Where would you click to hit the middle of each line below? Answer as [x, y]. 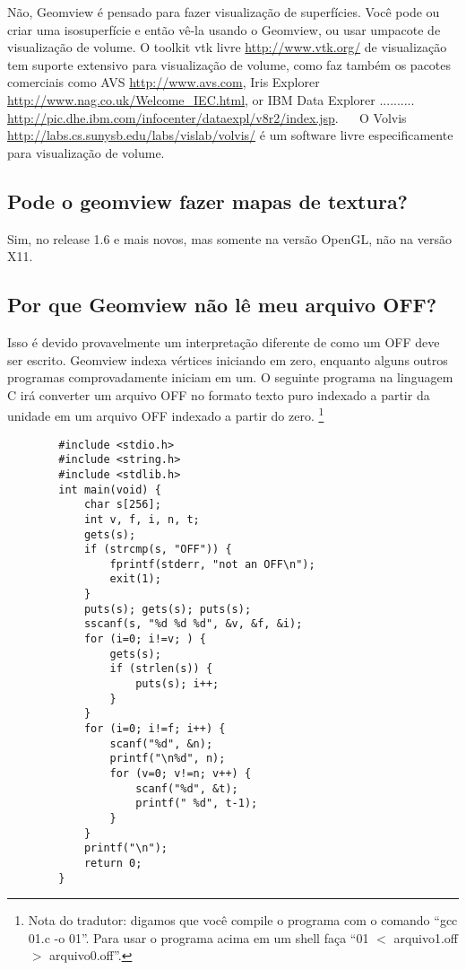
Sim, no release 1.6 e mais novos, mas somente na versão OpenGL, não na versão [229, 238]
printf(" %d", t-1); [197, 804]
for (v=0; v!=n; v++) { [181, 773]
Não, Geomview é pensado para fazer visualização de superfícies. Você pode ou [224, 12]
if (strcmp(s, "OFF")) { [158, 550]
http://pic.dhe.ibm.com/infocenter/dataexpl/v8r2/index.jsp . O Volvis [207, 117]
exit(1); [135, 579]
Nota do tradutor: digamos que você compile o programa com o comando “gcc [243, 920]
